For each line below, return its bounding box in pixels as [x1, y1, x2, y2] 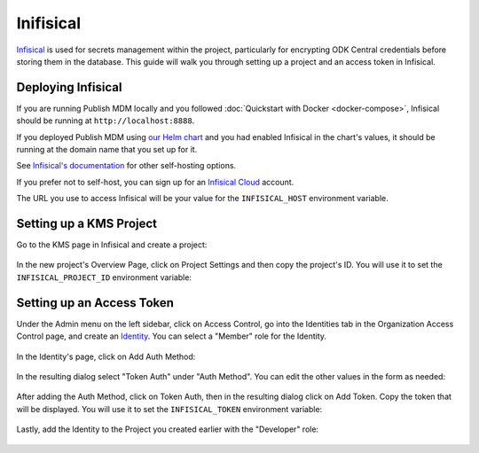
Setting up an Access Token [16, 295, 175, 310]
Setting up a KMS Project [16, 216, 158, 230]
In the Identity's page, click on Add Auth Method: [16, 351, 196, 362]
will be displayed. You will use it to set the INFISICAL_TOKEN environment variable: [16, 403, 323, 414]
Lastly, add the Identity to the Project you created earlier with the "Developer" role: [16, 424, 319, 434]
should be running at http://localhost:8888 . [16, 115, 195, 126]
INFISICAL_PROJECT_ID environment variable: [16, 271, 192, 283]
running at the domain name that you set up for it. [16, 144, 198, 155]
